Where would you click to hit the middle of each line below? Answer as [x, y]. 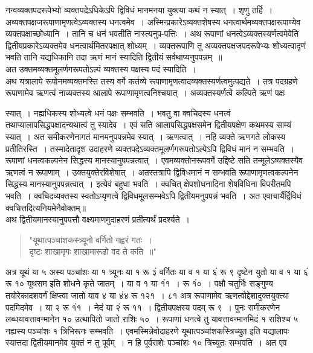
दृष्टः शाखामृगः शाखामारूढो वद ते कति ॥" [93, 251]
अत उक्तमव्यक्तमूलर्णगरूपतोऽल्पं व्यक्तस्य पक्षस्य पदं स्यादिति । [101, 68]
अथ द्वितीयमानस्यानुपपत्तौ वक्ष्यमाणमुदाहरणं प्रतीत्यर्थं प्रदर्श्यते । [98, 219]
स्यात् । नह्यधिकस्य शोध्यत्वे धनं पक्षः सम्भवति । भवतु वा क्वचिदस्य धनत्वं [118, 113]
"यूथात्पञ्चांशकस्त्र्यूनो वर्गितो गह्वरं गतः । [91, 239]
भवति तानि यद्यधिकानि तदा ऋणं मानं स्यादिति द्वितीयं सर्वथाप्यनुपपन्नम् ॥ [114, 57]
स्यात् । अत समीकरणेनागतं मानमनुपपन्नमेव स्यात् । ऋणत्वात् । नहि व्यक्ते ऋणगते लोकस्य [146, 136]
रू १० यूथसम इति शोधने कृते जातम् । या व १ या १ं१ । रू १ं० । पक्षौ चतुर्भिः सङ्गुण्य [139, 283]
